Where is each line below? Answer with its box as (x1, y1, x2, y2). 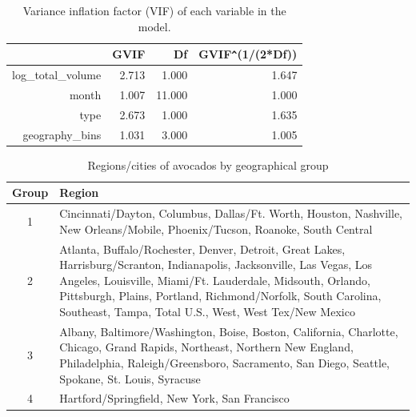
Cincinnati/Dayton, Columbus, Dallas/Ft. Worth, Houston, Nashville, (59, 205, 403, 222)
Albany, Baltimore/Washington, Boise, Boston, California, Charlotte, (59, 323, 398, 339)
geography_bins (22, 126, 102, 142)
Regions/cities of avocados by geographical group (87, 156, 329, 173)
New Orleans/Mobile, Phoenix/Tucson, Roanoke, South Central (59, 220, 373, 237)
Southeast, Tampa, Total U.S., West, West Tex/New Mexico (59, 303, 355, 319)
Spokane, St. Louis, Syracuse (59, 370, 201, 387)
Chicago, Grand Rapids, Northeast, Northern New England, (59, 339, 354, 355)
